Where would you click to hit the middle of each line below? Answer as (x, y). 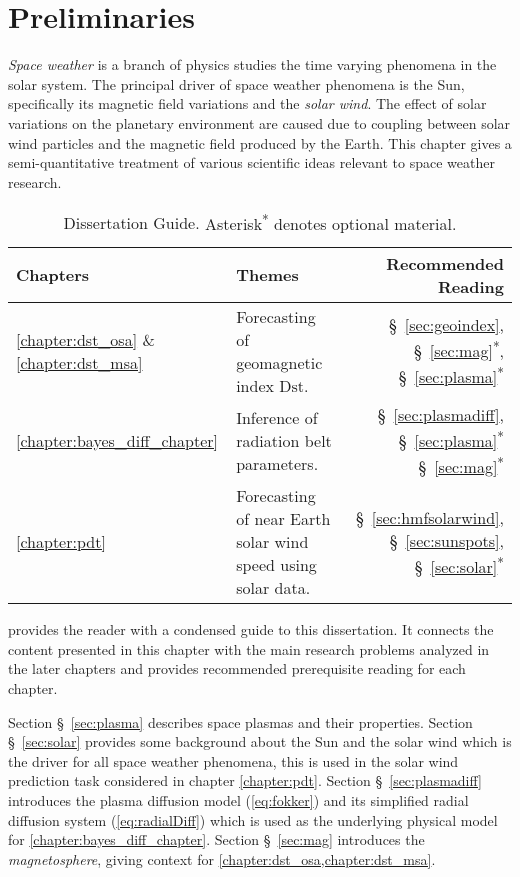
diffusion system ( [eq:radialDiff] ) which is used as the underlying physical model (253, 819)
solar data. (273, 588)
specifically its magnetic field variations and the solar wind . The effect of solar (247, 103)
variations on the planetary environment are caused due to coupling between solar (259, 122)
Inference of (277, 417)
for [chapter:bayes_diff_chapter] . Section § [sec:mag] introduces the (216, 839)
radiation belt (284, 440)
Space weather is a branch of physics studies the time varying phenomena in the (252, 64)
